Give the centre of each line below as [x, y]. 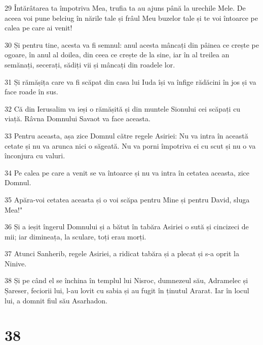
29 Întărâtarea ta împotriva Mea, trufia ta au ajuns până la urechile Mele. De [125, 8]
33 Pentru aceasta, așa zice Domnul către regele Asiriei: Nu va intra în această [126, 135]
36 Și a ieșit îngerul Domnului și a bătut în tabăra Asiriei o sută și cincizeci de [127, 227]
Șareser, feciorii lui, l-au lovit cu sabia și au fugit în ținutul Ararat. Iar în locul [127, 290]
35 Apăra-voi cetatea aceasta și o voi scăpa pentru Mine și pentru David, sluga [127, 199]
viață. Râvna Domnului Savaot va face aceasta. [78, 118]
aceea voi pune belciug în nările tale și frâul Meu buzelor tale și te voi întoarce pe [131, 18]
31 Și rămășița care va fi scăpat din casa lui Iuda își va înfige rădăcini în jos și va [130, 81]
